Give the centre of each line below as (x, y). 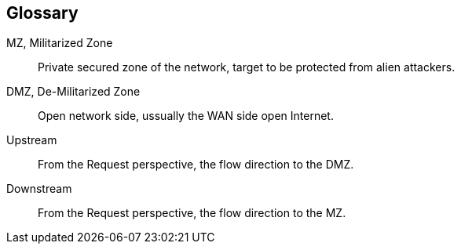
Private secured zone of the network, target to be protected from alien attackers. (247, 67)
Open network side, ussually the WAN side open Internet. (186, 116)
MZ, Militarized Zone (60, 43)
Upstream (32, 140)
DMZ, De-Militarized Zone (73, 92)
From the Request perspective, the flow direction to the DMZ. (196, 165)
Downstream (39, 189)
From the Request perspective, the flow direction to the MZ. (192, 213)
